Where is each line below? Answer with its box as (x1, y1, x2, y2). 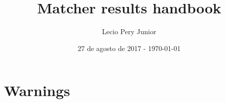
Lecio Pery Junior (102, 26, 156, 37)
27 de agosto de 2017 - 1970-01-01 (77, 43, 181, 53)
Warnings (4, 80, 71, 101)
